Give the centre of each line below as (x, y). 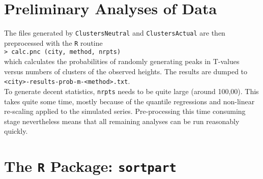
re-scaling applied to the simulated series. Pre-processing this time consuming (125, 111)
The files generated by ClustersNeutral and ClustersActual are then (115, 33)
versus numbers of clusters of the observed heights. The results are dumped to (126, 71)
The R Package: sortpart (90, 166)
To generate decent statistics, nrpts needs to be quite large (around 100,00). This (131, 91)
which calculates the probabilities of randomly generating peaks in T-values (122, 61)
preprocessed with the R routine (53, 42)
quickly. (16, 131)
